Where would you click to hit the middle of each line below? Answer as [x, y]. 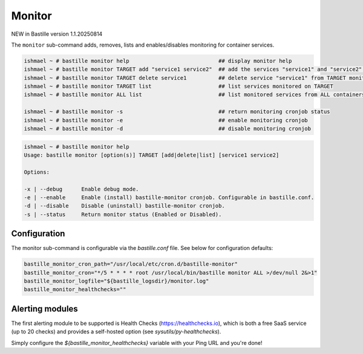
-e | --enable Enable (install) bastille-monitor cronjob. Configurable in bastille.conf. [169, 197]
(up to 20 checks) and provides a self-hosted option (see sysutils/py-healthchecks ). [116, 332]
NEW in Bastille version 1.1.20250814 [57, 34]
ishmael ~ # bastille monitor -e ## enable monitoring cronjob [166, 120]
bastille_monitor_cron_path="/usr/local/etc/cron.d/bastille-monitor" [131, 264]
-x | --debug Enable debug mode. [81, 189]
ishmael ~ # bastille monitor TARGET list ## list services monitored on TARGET [179, 87]
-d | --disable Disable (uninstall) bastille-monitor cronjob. [124, 206]
